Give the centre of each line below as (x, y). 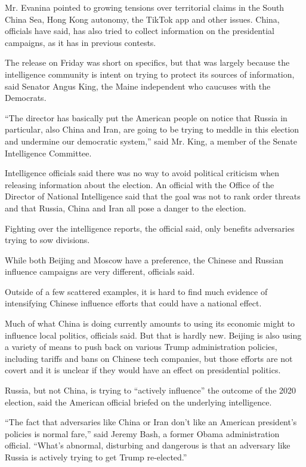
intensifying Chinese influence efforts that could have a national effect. (133, 303)
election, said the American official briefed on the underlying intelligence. (138, 402)
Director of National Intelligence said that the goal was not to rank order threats (153, 196)
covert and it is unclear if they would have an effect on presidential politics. (143, 370)
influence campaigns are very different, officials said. (100, 271)
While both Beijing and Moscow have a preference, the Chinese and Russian (144, 259)
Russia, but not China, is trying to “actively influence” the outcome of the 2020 (151, 390)
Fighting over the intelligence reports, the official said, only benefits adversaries (150, 228)
